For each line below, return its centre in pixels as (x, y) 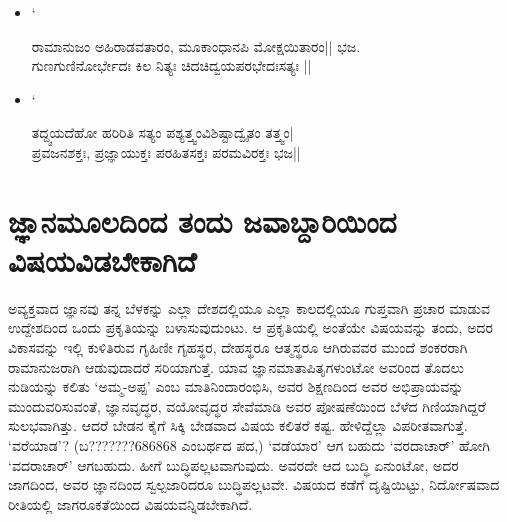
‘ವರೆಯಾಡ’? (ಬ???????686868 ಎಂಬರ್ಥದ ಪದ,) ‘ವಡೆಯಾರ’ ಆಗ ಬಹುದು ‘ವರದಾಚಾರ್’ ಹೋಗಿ (249, 445)
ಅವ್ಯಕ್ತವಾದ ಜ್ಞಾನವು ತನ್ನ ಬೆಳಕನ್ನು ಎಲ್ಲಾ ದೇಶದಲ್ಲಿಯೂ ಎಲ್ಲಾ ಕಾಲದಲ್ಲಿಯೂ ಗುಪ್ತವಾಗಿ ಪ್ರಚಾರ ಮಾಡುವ (249, 307)
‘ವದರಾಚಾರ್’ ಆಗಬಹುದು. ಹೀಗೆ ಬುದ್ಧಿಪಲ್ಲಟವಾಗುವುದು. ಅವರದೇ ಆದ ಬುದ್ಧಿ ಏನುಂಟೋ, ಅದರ (233, 464)
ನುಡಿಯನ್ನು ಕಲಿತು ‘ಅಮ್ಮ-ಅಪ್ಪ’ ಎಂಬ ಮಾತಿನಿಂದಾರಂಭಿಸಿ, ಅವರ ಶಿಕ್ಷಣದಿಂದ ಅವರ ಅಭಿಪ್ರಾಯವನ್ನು (236, 386)
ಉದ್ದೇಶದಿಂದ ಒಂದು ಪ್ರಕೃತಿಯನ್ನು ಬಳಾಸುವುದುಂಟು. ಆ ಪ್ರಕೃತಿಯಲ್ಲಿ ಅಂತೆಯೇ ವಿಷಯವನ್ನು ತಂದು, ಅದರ (250, 327)
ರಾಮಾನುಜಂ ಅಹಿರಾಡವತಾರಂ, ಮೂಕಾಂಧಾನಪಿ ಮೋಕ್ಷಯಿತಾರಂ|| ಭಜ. (196, 45)
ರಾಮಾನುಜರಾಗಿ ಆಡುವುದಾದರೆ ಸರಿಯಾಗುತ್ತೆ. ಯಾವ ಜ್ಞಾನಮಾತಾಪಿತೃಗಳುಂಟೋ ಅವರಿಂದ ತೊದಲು (236, 366)
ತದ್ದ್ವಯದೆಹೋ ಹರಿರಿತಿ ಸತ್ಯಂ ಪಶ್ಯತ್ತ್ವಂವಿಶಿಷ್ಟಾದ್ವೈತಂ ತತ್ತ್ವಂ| (162, 132)
